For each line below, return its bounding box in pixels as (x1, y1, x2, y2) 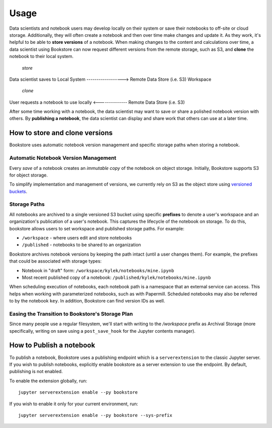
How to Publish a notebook (9, 341, 95, 350)
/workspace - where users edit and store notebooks (22, 234, 132, 240)
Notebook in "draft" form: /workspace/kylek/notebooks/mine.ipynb (22, 267, 174, 273)
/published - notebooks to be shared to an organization (22, 242, 141, 248)
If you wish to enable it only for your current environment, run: (9, 401, 139, 407)
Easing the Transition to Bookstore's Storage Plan (9, 310, 133, 317)
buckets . (9, 188, 28, 194)
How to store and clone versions (9, 129, 113, 137)
